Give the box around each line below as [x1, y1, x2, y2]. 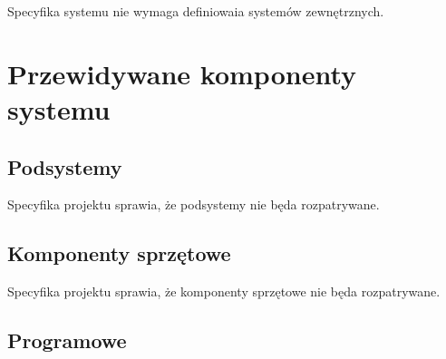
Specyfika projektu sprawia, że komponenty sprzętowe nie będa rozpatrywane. [7, 282, 441, 301]
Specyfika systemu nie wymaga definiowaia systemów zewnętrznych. [7, 2, 384, 20]
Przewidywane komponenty [7, 54, 357, 92]
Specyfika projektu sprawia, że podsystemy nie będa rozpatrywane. [7, 195, 380, 214]
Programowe [7, 326, 127, 354]
